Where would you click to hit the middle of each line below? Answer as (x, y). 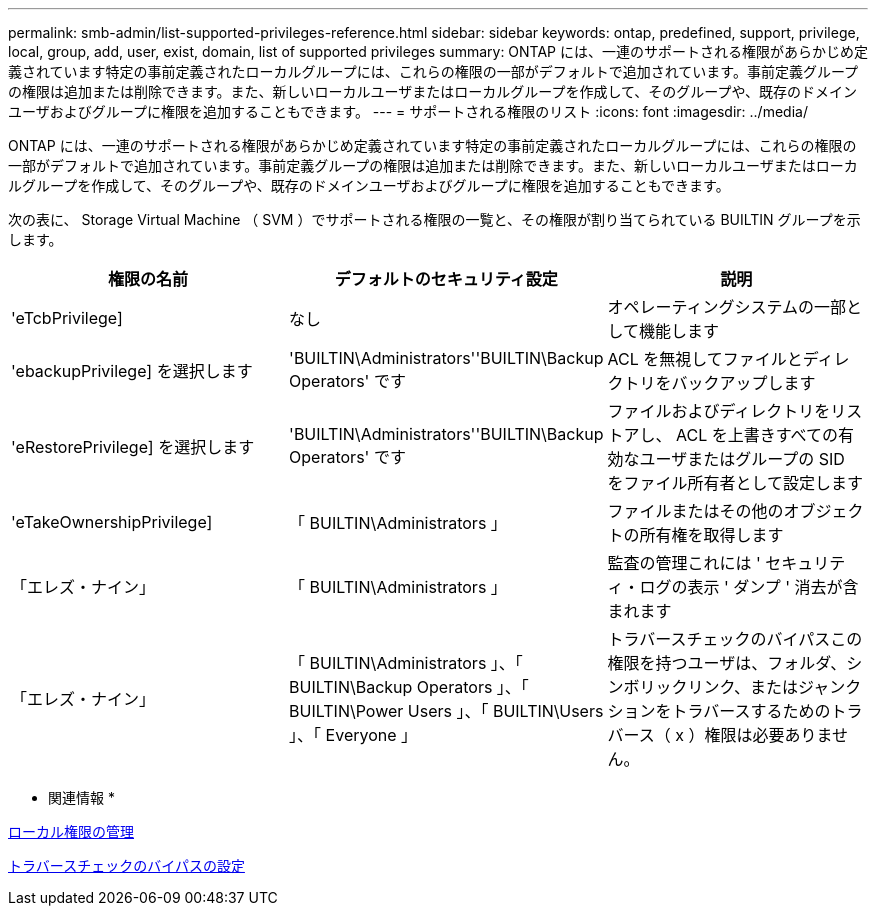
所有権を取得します (711, 535)
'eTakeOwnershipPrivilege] (112, 522)
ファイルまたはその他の (695, 511)
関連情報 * (81, 797)
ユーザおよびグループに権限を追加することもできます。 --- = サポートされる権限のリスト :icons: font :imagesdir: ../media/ (408, 111)
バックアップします (743, 383)
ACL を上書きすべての (756, 435)
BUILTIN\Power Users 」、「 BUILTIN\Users (446, 711)
